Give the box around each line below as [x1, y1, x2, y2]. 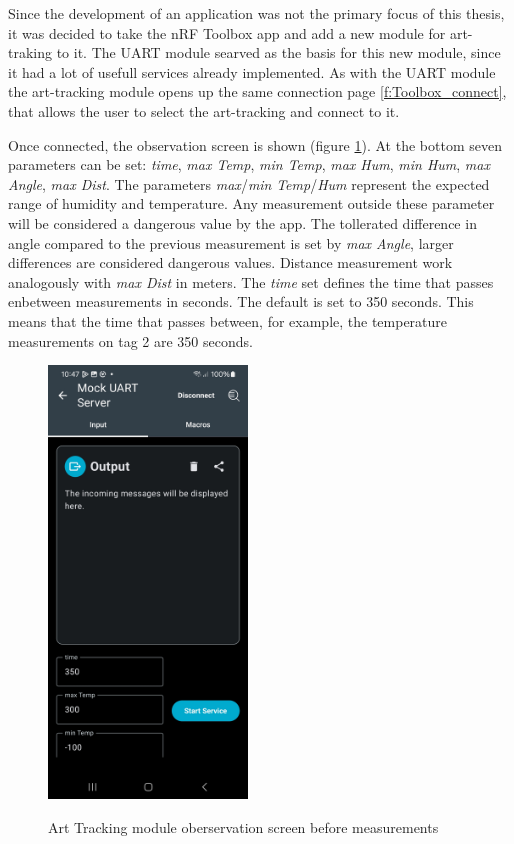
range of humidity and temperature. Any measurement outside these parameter [8, 193, 495, 214]
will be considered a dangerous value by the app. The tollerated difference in [8, 212, 477, 233]
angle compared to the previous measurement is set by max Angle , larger [8, 232, 454, 253]
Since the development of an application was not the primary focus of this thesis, [8, 3, 505, 23]
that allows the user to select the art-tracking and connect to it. [8, 100, 400, 121]
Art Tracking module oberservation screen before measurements [48, 816, 439, 837]
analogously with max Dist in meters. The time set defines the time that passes [8, 271, 494, 292]
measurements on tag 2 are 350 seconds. [8, 330, 253, 351]
